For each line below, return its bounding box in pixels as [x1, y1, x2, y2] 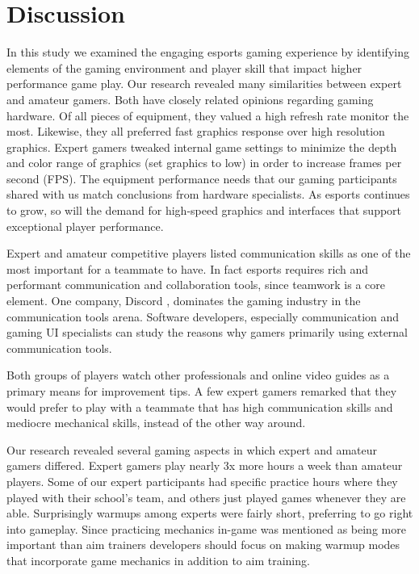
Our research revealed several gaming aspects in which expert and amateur [6, 441, 378, 458]
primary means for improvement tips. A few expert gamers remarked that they [6, 383, 397, 399]
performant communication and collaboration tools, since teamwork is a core [6, 276, 386, 293]
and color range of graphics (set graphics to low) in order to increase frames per [6, 154, 402, 171]
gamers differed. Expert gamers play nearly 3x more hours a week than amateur [6, 457, 403, 474]
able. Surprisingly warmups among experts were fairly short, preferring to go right [6, 505, 413, 522]
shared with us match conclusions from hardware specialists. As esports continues [6, 186, 410, 203]
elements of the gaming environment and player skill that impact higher [6, 59, 362, 76]
